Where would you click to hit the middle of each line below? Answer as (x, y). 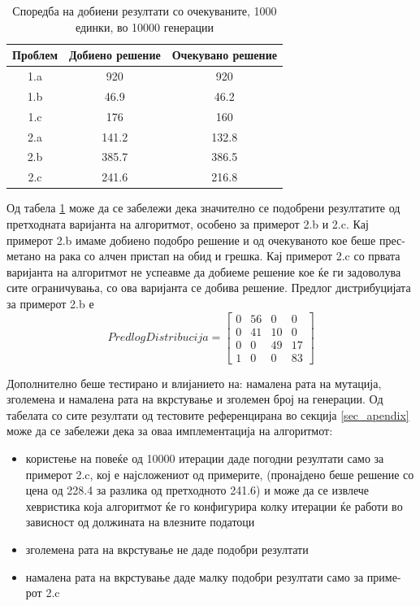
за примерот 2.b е (50, 303)
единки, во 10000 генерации (144, 26)
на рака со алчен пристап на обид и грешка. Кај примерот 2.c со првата (222, 256)
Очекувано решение (224, 55)
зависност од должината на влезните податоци (140, 522)
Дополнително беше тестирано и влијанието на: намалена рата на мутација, (194, 383)
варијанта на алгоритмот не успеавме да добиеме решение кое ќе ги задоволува (204, 271)
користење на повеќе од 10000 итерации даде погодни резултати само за (205, 458)
